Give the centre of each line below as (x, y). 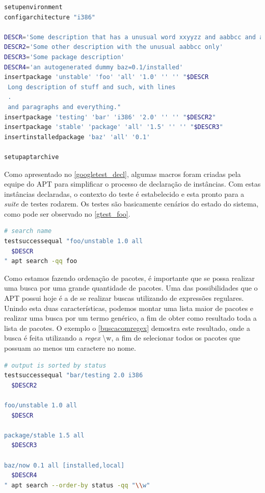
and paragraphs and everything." (64, 107)
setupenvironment (33, 7)
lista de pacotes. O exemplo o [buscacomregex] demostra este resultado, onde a (127, 328)
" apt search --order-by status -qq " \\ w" (77, 485)
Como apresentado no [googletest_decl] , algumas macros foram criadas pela (123, 174)
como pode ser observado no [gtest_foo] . (67, 213)
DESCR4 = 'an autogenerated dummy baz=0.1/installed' (94, 67)
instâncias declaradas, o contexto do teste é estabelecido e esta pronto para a (124, 193)
